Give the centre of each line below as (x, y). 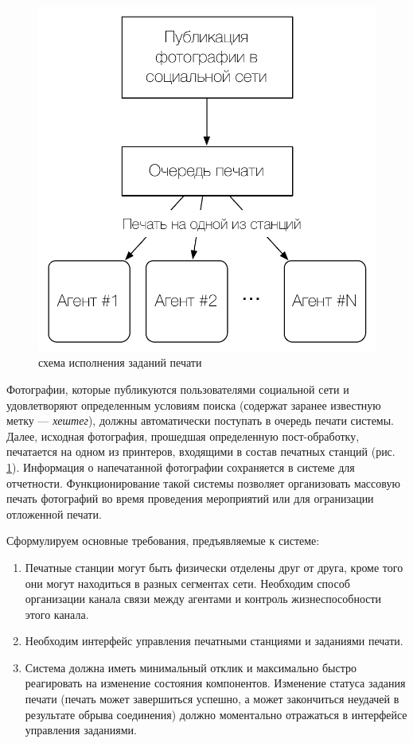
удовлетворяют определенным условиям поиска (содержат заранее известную (194, 405)
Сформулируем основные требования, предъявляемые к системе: (163, 541)
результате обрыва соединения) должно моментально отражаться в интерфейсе (216, 714)
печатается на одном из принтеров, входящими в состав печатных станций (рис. (201, 451)
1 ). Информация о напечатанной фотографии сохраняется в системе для (181, 467)
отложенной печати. (54, 513)
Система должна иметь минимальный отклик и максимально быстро (191, 667)
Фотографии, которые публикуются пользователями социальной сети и (178, 389)
